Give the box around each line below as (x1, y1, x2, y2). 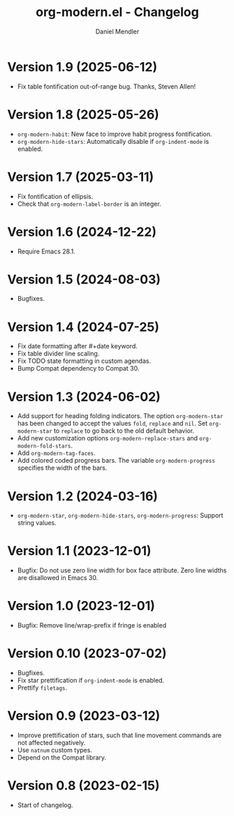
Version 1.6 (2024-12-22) (7, 224, 157, 239)
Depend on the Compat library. (17, 753, 107, 762)
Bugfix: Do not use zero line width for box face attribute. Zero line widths (17, 566, 227, 574)
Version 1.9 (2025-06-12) (7, 59, 158, 75)
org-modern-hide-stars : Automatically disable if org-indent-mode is (17, 137, 210, 145)
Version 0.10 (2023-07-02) (7, 646, 167, 662)
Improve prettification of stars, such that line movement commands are (17, 731, 222, 739)
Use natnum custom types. (17, 746, 93, 754)
